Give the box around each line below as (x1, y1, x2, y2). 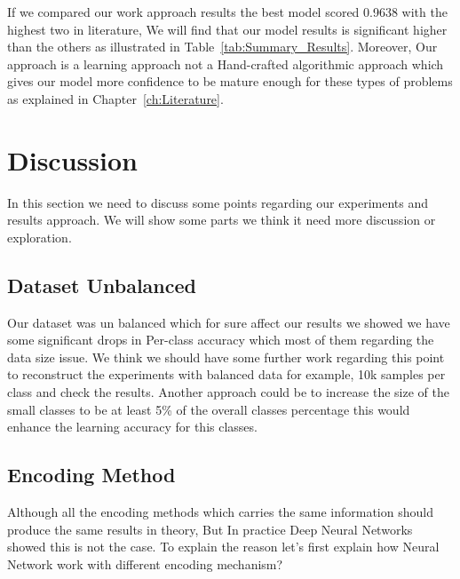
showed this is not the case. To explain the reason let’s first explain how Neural (7, 537, 440, 556)
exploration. (7, 227, 72, 246)
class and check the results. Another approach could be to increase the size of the (7, 383, 449, 401)
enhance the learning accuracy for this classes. (7, 417, 258, 436)
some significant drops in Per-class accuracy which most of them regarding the (7, 330, 434, 349)
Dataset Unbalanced (7, 271, 196, 298)
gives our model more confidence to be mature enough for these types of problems (7, 72, 453, 91)
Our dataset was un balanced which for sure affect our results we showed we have (7, 313, 450, 331)
